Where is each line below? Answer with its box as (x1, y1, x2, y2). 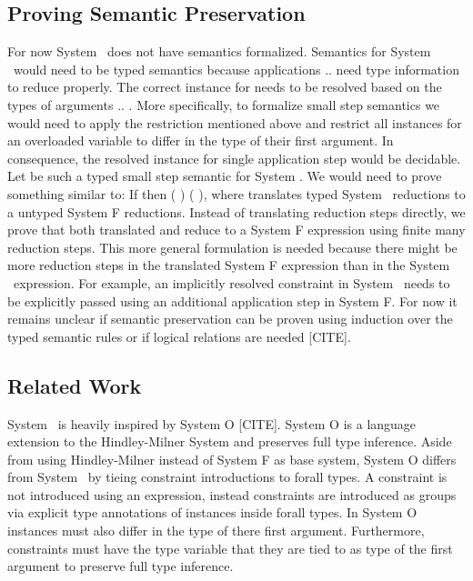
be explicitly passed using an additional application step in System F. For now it (7, 291, 458, 310)
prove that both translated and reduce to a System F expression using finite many (7, 220, 466, 239)
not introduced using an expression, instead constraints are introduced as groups (7, 485, 457, 504)
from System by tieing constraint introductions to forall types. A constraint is (7, 467, 448, 486)
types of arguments (7, 95, 114, 114)
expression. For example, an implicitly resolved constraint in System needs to (13, 273, 450, 292)
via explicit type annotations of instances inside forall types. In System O (7, 503, 418, 522)
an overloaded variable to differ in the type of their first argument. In (7, 131, 394, 150)
